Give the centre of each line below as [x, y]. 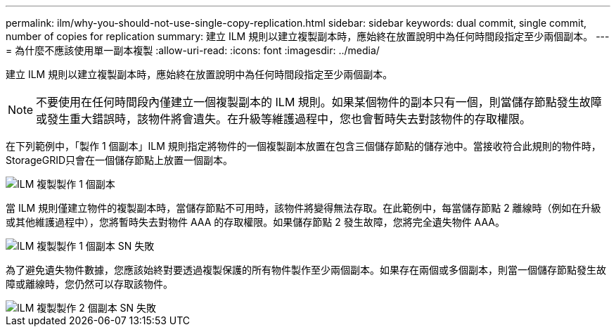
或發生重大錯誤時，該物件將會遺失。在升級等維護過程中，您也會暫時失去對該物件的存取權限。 [284, 119]
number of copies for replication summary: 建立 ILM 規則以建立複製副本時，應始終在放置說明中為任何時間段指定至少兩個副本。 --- [308, 36]
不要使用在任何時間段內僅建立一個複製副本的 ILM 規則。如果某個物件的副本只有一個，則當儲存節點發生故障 [319, 102]
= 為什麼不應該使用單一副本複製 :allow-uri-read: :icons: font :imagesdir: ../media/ [193, 50]
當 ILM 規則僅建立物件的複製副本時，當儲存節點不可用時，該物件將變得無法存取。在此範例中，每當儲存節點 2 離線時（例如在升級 [303, 208]
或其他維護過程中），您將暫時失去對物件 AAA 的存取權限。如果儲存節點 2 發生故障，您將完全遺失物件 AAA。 [255, 222]
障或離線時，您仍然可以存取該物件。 [89, 284]
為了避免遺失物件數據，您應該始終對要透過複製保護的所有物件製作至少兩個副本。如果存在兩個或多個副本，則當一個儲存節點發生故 [306, 270]
